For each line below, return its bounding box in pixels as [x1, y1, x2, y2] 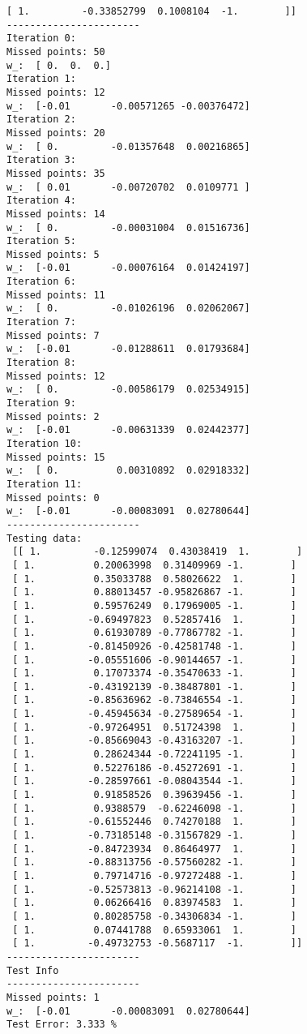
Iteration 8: [6, 357, 76, 369]
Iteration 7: [6, 316, 76, 328]
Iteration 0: [6, 32, 76, 45]
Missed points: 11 [6, 289, 105, 301]
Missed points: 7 [6, 329, 100, 341]
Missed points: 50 [6, 45, 105, 58]
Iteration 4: [6, 195, 76, 207]
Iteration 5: [6, 235, 76, 247]
